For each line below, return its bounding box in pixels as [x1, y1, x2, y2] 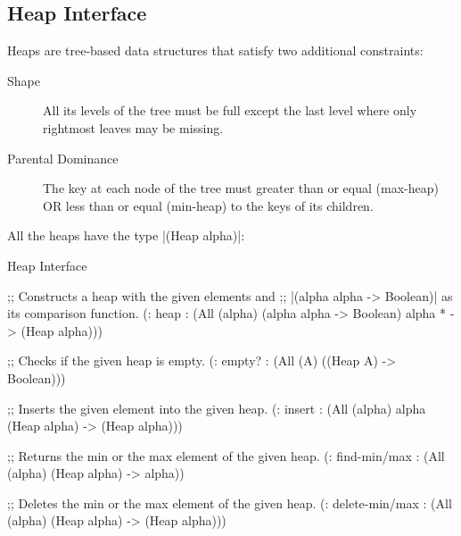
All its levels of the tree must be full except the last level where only [43, 101, 417, 120]
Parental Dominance [7, 148, 119, 167]
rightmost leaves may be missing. [43, 118, 224, 137]
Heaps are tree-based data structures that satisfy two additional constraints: [7, 41, 424, 60]
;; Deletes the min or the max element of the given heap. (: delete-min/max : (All [7, 493, 452, 512]
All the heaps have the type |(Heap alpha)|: [7, 226, 245, 245]
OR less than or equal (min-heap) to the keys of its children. [43, 196, 374, 214]
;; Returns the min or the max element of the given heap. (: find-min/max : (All [7, 446, 445, 465]
